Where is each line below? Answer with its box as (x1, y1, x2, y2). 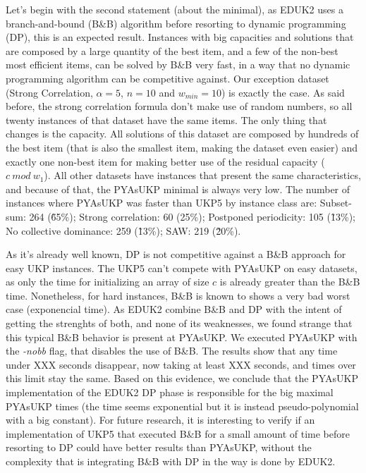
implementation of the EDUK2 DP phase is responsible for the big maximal (6, 385, 334, 400)
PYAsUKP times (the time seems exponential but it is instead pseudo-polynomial (6, 398, 359, 413)
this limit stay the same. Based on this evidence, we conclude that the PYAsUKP (6, 371, 358, 386)
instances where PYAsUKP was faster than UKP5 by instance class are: (6, 195, 317, 210)
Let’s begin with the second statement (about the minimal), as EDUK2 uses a (6, 2, 343, 16)
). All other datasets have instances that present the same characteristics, (44, 168, 361, 183)
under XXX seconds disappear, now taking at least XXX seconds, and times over (6, 357, 356, 371)
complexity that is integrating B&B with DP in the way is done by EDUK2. (6, 454, 336, 468)
